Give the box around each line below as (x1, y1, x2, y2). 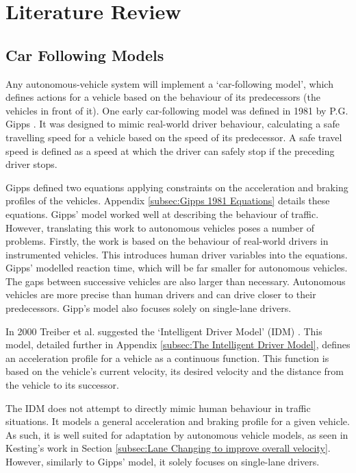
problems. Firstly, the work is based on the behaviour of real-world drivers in (5, 234, 329, 248)
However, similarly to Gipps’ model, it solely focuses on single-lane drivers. (5, 454, 320, 469)
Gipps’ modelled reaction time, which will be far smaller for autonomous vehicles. (5, 260, 348, 275)
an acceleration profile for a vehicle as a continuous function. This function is (5, 350, 329, 365)
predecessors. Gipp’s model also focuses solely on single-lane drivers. (5, 301, 292, 315)
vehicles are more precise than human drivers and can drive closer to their (5, 287, 316, 302)
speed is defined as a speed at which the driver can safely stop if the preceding (5, 143, 335, 158)
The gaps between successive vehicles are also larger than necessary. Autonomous (5, 274, 346, 288)
